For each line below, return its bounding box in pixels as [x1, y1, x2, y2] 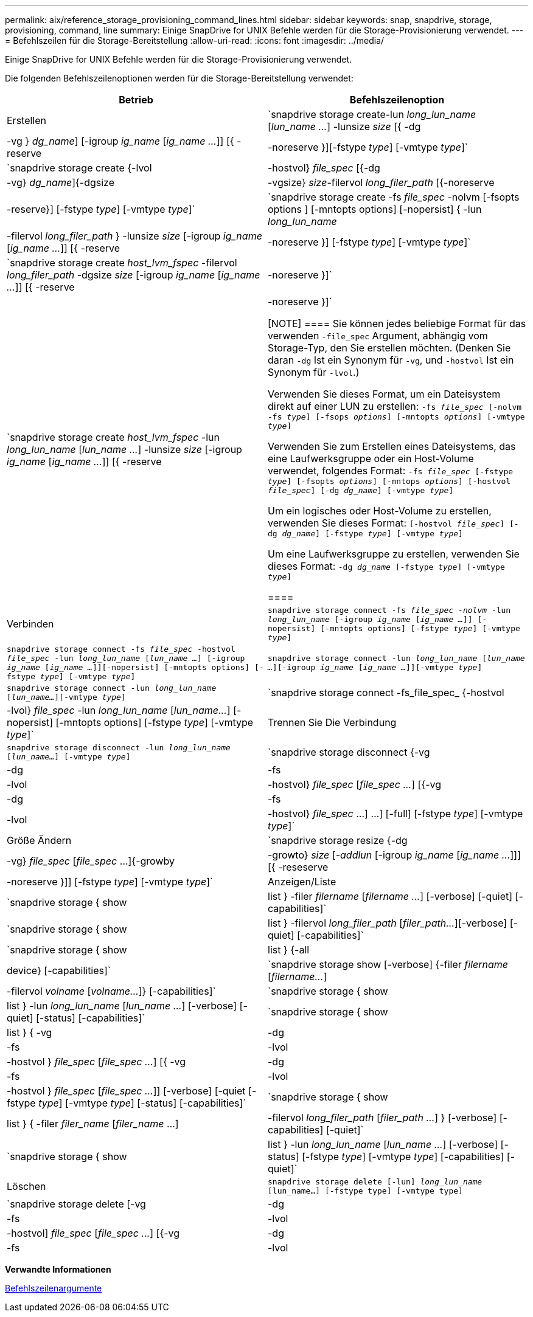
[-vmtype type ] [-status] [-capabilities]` [65, 1097, 246, 1109]
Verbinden [7, 618, 54, 630]
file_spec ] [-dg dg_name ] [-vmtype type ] [268, 486, 454, 495]
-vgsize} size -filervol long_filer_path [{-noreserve [268, 176, 495, 188]
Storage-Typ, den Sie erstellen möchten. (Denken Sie [268, 342, 511, 354]
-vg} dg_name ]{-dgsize [7, 176, 115, 188]
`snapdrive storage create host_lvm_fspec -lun [7, 431, 220, 443]
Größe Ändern [7, 834, 72, 846]
